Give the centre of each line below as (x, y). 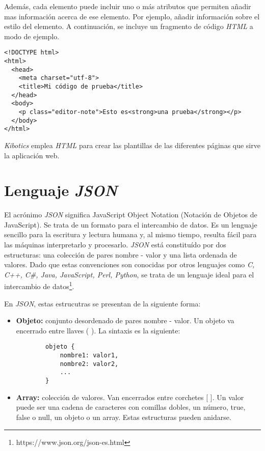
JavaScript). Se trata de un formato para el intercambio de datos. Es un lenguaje (131, 224)
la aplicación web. (32, 155)
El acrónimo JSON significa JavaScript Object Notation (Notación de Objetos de (131, 215)
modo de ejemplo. (32, 36)
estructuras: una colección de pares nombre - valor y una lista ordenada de (121, 254)
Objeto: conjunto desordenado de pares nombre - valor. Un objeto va (125, 320)
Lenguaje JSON (61, 190)
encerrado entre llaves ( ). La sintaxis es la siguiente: (98, 330)
